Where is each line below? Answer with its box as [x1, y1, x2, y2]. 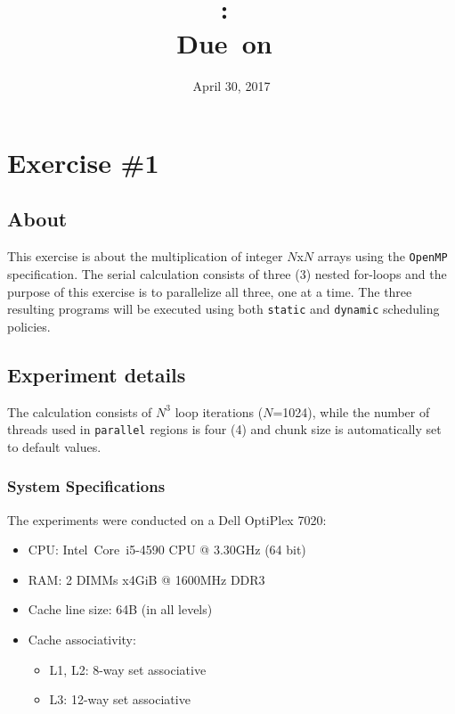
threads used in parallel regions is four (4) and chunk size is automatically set [7, 420, 442, 439]
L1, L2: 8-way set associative [49, 660, 207, 678]
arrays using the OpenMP [317, 247, 448, 266]
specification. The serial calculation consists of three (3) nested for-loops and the [7, 264, 447, 283]
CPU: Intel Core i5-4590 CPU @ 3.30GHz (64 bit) [28, 540, 306, 559]
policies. [7, 316, 51, 335]
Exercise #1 [7, 144, 159, 180]
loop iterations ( [175, 402, 264, 421]
